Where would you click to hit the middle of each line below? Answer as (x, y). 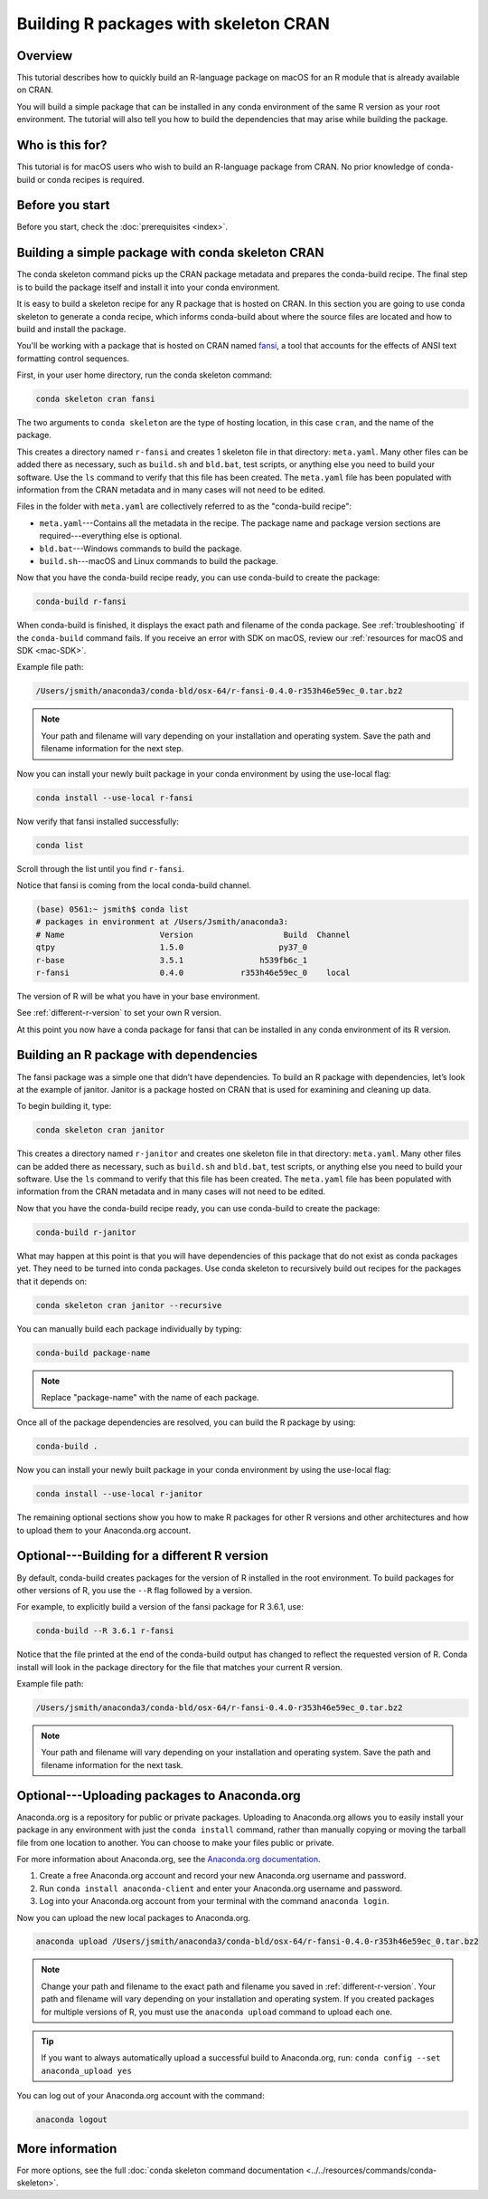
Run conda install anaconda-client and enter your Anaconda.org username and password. (221, 1888)
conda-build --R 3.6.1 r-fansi (105, 1631)
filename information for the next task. (113, 1764)
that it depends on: (52, 1281)
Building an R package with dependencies (137, 1055)
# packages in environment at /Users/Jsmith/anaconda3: (162, 922)
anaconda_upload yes (87, 2070)
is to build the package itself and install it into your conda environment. (148, 287)
